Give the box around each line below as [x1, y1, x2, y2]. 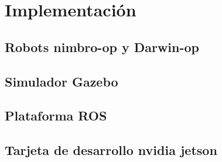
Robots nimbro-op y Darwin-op [5, 37, 200, 56]
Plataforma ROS [5, 106, 107, 125]
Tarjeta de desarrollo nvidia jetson [5, 141, 217, 159]
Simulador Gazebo [5, 72, 118, 90]
